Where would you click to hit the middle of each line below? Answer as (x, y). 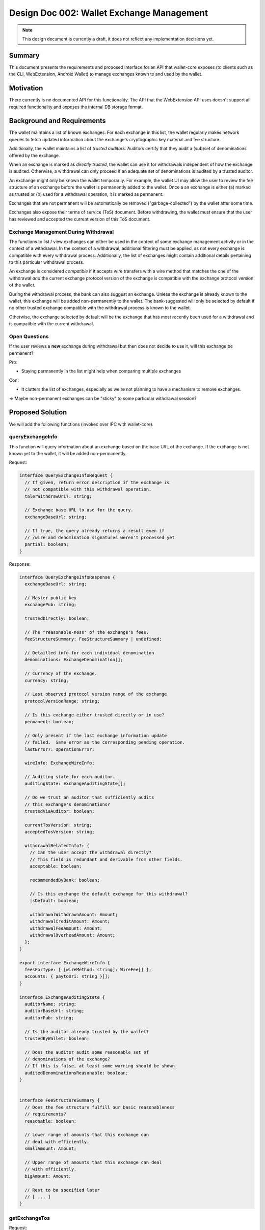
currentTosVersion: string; (58, 825)
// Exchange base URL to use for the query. (79, 510)
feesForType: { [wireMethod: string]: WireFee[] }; (88, 969)
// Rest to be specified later (62, 1190)
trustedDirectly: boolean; (57, 618)
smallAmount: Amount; (51, 1149)
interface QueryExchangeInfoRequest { (66, 476)
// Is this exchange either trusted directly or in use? (94, 715)
